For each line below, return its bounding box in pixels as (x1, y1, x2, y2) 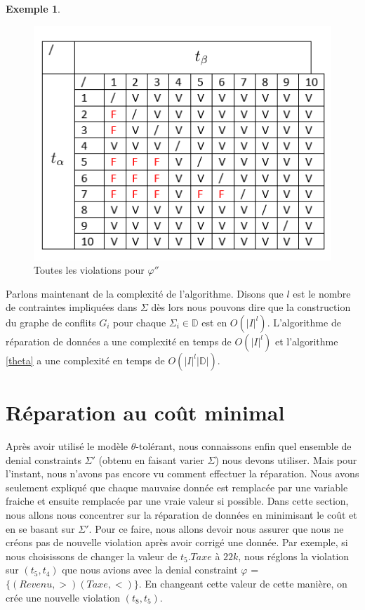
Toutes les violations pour (34, 263, 145, 277)
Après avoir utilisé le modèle (6, 439, 128, 453)
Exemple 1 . (6, 1, 60, 15)
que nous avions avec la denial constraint (62, 562, 238, 577)
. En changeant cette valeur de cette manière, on (138, 576, 347, 590)
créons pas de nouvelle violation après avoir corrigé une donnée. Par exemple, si (6, 535, 348, 550)
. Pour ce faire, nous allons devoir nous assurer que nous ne (88, 521, 344, 536)
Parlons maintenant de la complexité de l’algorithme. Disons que (6, 286, 284, 300)
